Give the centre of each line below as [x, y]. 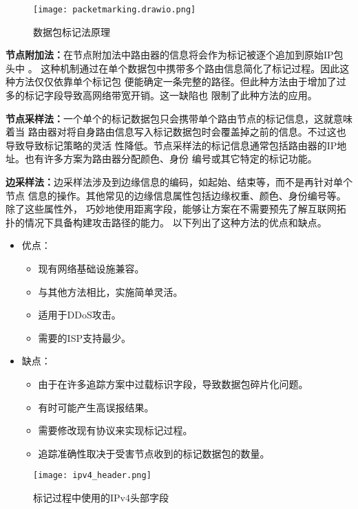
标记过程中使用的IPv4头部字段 [101, 497]
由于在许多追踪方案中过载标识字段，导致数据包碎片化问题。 [173, 383]
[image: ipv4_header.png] [92, 476]
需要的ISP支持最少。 [84, 337]
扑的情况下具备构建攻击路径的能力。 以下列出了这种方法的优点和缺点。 [166, 222]
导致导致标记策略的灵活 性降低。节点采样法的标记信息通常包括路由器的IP [171, 145]
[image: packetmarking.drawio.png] [115, 10]
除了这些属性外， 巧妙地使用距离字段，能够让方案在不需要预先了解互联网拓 [176, 209]
